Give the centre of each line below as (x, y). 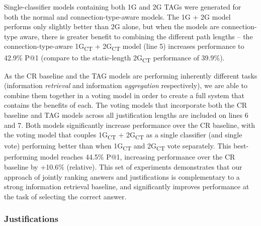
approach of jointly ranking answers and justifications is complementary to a (122, 176)
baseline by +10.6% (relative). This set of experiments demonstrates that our (123, 167)
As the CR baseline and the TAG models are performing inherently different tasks (131, 75)
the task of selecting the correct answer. (65, 196)
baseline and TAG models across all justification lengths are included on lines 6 (126, 115)
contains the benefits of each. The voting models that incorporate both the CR (126, 105)
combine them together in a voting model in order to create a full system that (124, 95)
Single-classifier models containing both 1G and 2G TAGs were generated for (123, 7)
